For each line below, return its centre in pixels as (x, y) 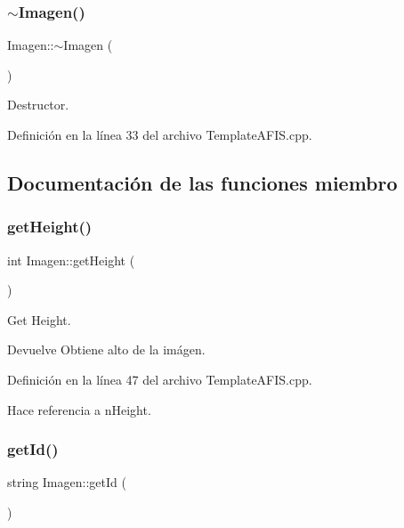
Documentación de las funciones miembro (202, 182)
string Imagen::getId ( (67, 482)
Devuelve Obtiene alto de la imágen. (106, 349)
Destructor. (38, 105)
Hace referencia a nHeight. (79, 409)
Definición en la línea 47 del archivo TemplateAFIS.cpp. (160, 379)
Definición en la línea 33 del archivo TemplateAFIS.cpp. (160, 134)
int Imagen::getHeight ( (71, 260)
